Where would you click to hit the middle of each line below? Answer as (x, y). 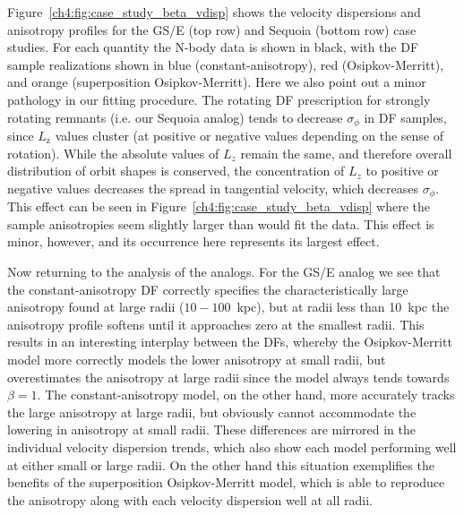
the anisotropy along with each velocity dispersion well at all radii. (190, 499)
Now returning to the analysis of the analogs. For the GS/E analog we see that (224, 272)
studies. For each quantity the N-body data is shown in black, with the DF (213, 47)
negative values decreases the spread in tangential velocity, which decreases (213, 188)
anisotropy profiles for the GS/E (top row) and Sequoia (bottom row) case (212, 29)
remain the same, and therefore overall (346, 153)
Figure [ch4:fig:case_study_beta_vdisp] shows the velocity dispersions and (214, 12)
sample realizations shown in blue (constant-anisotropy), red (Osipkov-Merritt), (226, 64)
